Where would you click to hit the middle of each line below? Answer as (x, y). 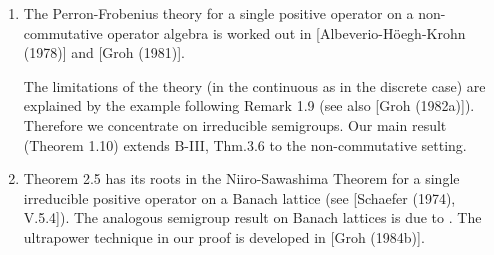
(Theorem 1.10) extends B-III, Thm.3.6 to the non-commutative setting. (245, 144)
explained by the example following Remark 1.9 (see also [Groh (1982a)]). (249, 105)
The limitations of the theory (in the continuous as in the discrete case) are (254, 85)
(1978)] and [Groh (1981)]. (104, 52)
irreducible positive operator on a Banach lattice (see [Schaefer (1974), (239, 197)
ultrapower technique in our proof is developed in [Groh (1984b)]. (224, 236)
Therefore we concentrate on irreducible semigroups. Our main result (235, 124)
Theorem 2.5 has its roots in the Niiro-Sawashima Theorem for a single (241, 178)
